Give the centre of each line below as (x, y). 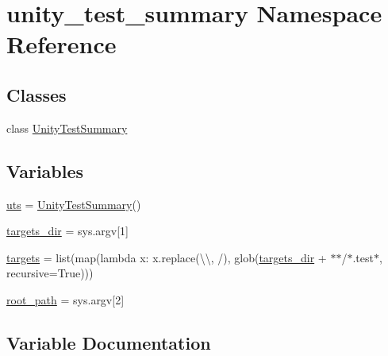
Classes (36, 94)
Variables (45, 170)
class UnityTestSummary (67, 128)
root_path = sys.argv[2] (65, 299)
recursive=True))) (50, 273)
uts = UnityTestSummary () (74, 204)
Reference (61, 44)
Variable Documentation (109, 342)
